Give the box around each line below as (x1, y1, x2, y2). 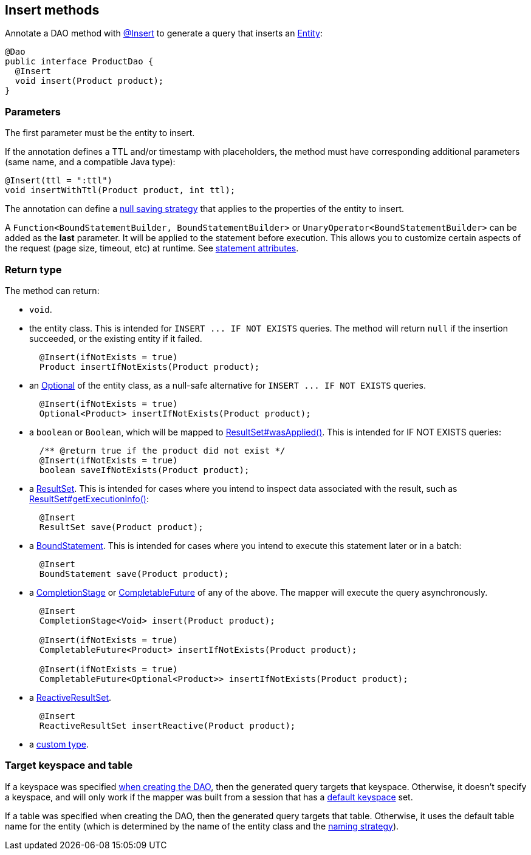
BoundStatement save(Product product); (39, 568, 229, 579)
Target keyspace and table (5, 759, 133, 772)
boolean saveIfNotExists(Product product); (39, 465, 250, 475)
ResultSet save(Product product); (39, 522, 204, 532)
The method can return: (5, 285, 100, 296)
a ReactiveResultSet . (29, 692, 112, 703)
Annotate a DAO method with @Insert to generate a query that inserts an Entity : (5, 28, 323, 39)
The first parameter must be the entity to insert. (5, 128, 195, 138)
